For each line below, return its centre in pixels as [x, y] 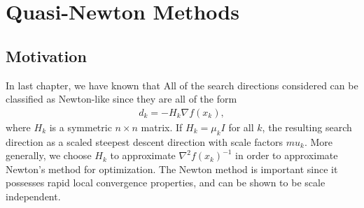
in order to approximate [287, 155]
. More [318, 141]
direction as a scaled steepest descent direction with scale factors [145, 141]
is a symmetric [80, 127]
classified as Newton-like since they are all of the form [121, 99]
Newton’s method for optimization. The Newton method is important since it [172, 169]
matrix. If [162, 127]
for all [241, 127]
